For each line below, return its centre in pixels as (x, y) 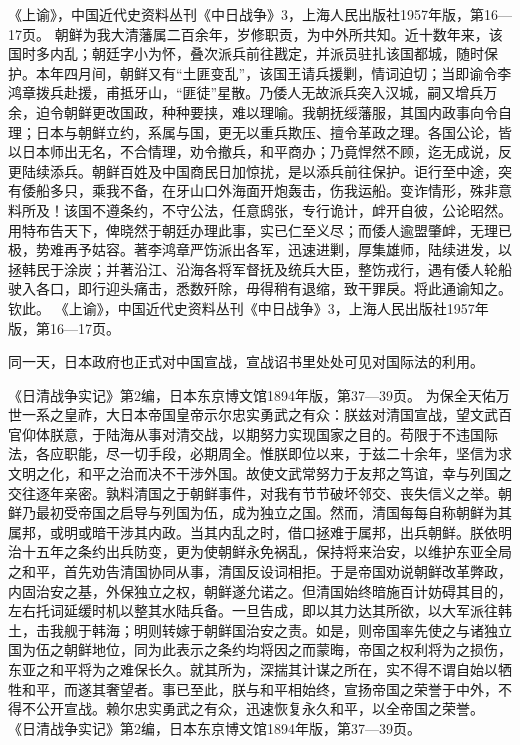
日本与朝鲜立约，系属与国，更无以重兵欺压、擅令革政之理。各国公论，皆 (273, 131)
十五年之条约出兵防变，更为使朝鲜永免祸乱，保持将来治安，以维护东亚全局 (266, 551)
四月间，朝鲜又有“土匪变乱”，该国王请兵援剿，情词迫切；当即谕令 (280, 72)
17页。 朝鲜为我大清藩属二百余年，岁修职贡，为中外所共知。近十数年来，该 (255, 33)
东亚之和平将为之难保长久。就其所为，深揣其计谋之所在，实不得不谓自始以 (253, 669)
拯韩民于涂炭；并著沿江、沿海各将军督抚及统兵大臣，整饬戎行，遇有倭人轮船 (260, 268)
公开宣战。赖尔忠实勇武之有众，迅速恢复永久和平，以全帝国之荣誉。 (259, 708)
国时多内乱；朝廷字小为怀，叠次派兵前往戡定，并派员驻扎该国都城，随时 (246, 53)
